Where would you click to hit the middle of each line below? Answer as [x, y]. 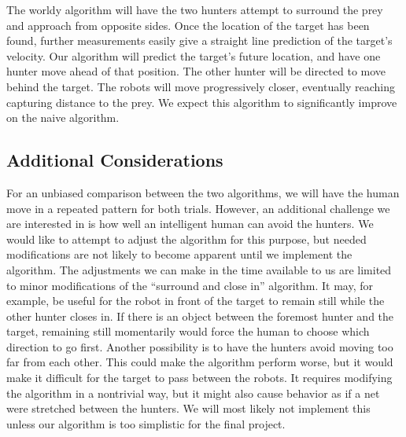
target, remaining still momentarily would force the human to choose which [188, 331]
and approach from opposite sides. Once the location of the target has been [188, 25]
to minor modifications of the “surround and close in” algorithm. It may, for [190, 285]
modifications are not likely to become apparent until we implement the [179, 254]
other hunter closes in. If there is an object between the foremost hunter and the [200, 316]
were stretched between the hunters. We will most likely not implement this [188, 408]
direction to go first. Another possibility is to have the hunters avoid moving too [200, 346]
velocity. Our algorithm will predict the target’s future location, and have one [194, 55]
